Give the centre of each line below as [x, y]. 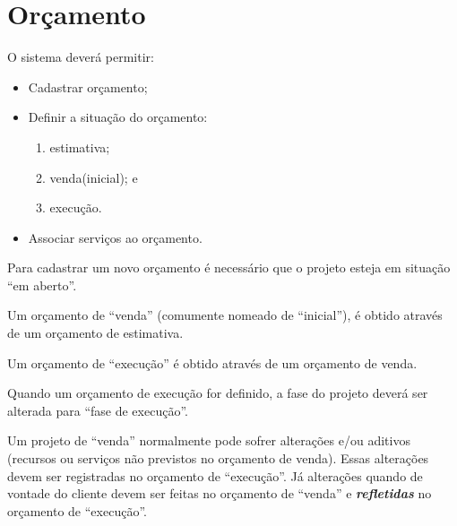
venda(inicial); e [94, 177]
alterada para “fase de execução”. [98, 410]
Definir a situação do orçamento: [118, 117]
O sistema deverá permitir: [81, 57]
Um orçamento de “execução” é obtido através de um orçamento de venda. [212, 362]
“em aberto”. [42, 285]
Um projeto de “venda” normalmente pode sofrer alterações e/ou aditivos [209, 440]
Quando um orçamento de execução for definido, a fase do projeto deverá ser [218, 393]
